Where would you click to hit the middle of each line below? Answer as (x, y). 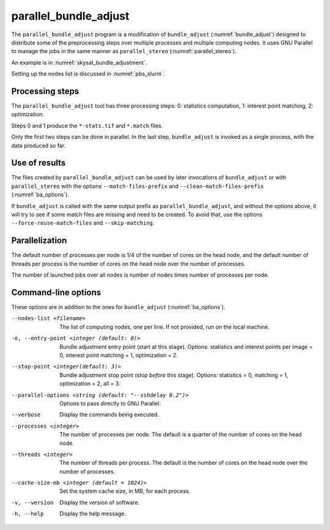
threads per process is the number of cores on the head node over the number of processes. (128, 264)
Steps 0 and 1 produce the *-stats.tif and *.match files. (87, 125)
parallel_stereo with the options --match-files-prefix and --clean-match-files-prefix (137, 186)
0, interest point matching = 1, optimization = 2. (119, 355)
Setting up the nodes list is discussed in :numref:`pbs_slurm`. (88, 74)
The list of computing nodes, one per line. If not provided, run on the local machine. (165, 327)
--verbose (26, 415)
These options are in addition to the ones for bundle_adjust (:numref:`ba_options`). (118, 307)
